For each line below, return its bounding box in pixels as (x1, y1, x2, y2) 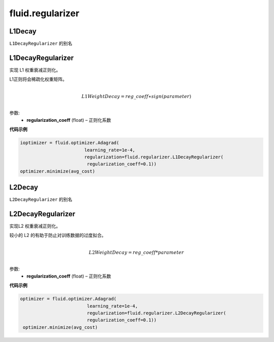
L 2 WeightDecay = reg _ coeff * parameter (89, 249, 184, 255)
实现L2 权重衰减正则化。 (9, 223, 61, 229)
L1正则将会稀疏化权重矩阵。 (9, 76, 67, 82)
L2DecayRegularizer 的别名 (9, 196, 73, 202)
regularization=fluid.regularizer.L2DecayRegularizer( (87, 310, 226, 316)
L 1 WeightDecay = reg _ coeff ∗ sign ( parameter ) (81, 93, 191, 99)
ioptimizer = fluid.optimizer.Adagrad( (20, 140, 119, 146)
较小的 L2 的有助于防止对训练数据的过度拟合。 (9, 232, 107, 238)
